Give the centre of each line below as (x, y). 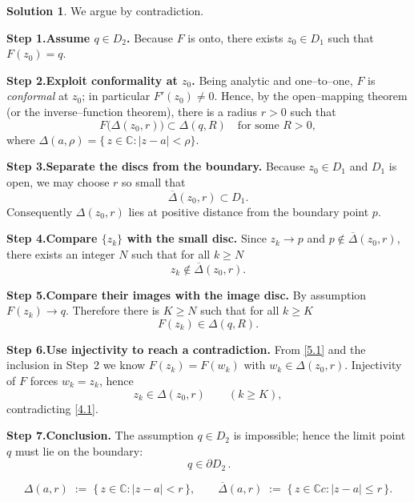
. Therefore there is (113, 310)
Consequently (40, 211)
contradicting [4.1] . (52, 408)
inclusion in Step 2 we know (76, 365)
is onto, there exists (235, 37)
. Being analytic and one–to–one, (272, 80)
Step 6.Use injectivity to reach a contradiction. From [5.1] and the (186, 349)
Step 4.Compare (52, 238)
